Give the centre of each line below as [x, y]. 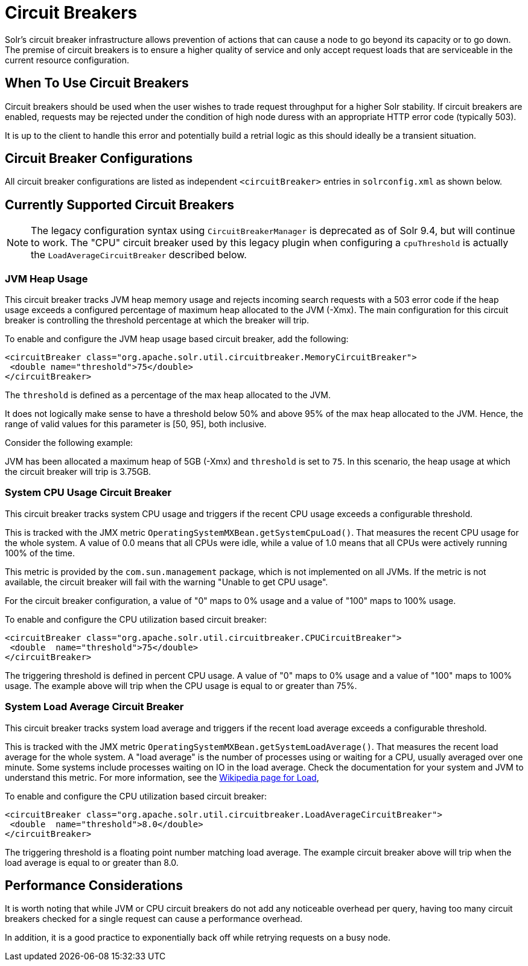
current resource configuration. [67, 60]
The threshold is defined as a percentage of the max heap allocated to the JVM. [168, 395]
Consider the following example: [69, 443]
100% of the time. [40, 553]
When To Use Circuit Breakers [97, 83]
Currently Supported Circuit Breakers [119, 205]
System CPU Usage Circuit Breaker [88, 493]
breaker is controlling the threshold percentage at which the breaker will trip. [157, 320]
